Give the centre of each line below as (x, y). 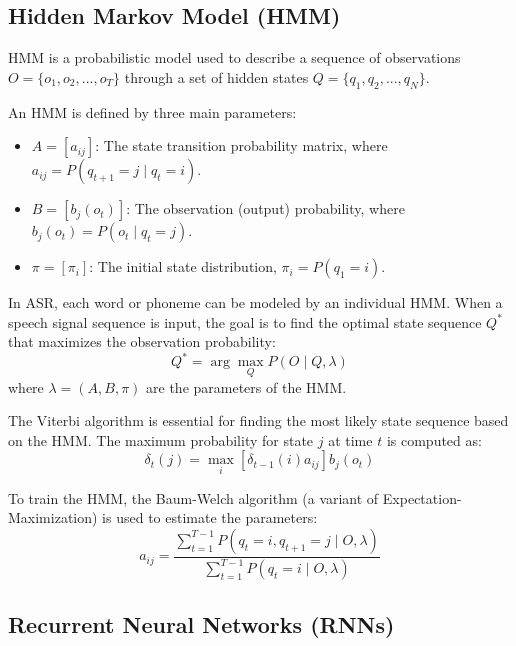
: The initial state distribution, (183, 266)
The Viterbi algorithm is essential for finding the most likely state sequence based (258, 420)
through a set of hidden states (216, 76)
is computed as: (434, 439)
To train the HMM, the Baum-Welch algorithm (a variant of (193, 497)
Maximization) (53, 517)
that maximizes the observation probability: (142, 341)
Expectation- (422, 497)
